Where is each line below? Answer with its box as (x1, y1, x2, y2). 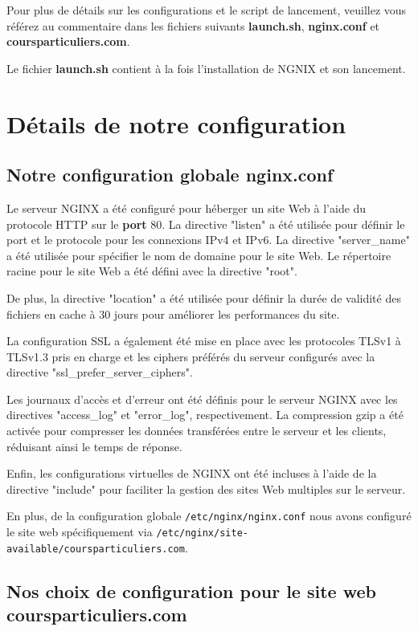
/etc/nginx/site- (156, 527, 248, 539)
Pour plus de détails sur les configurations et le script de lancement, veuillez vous (6, 2, 407, 18)
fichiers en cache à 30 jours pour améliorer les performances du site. (6, 305, 340, 322)
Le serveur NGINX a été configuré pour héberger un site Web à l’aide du (6, 199, 367, 216)
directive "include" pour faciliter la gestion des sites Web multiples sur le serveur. (6, 480, 406, 497)
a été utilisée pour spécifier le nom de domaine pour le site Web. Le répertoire (6, 246, 391, 263)
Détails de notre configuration (6, 107, 346, 140)
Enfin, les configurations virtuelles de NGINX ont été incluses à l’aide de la (6, 465, 377, 482)
